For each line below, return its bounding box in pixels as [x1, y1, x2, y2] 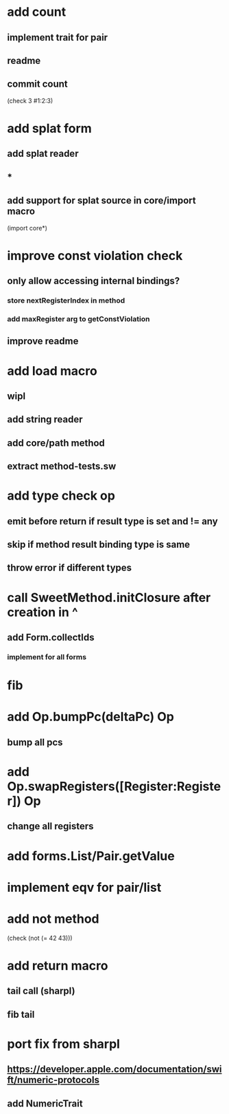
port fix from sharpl [7, 1036, 120, 1051]
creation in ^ [7, 604, 78, 620]
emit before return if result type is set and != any [7, 515, 218, 527]
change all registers [7, 820, 94, 833]
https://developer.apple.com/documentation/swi [7, 1064, 222, 1075]
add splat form [7, 120, 93, 136]
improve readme [7, 335, 79, 347]
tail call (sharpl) [7, 985, 75, 997]
